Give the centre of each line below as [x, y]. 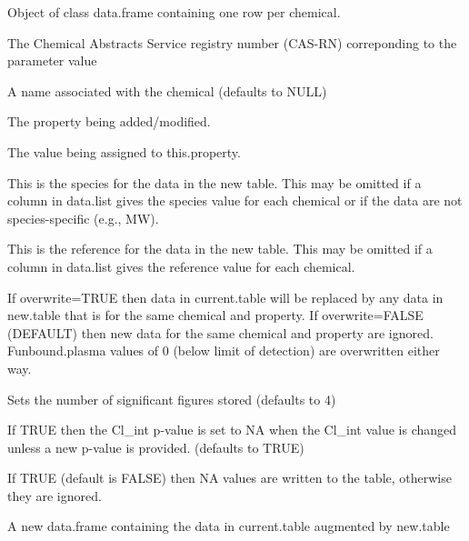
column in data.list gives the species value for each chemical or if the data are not [235, 200]
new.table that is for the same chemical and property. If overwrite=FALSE [215, 315]
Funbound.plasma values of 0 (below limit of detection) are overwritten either [224, 351]
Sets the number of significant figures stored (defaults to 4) [172, 399]
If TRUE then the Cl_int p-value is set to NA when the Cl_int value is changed [232, 430]
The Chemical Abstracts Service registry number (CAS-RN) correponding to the [232, 42]
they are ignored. [55, 495]
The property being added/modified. [109, 121]
